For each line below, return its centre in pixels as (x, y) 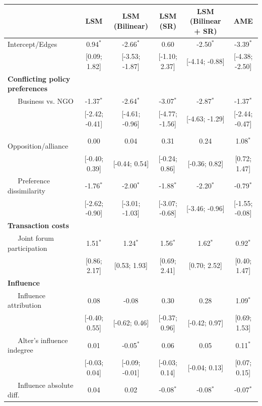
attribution (24, 305)
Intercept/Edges (32, 44)
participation (27, 248)
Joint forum (36, 238)
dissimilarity (26, 190)
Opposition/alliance (38, 146)
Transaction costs (38, 225)
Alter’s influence (43, 340)
